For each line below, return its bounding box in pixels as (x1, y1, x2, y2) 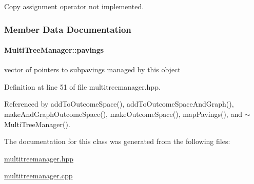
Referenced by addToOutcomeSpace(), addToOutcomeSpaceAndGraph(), (4, 98, 234, 109)
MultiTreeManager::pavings (4, 45, 104, 55)
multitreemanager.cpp (4, 170, 73, 181)
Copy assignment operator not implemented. (4, 1, 144, 11)
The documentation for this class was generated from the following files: (4, 136, 230, 147)
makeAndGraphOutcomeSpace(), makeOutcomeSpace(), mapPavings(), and (4, 109, 242, 119)
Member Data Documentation (4, 23, 131, 35)
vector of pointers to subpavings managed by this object (4, 64, 181, 75)
